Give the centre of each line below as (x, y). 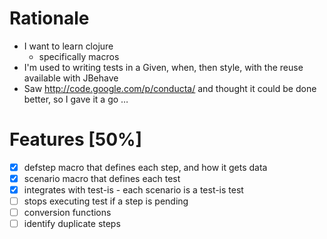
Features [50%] (76, 139)
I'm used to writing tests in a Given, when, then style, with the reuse (163, 67)
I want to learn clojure (68, 46)
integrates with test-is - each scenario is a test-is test (133, 190)
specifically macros (79, 56)
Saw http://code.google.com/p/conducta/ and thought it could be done (170, 88)
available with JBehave (71, 78)
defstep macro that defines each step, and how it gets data (145, 167)
